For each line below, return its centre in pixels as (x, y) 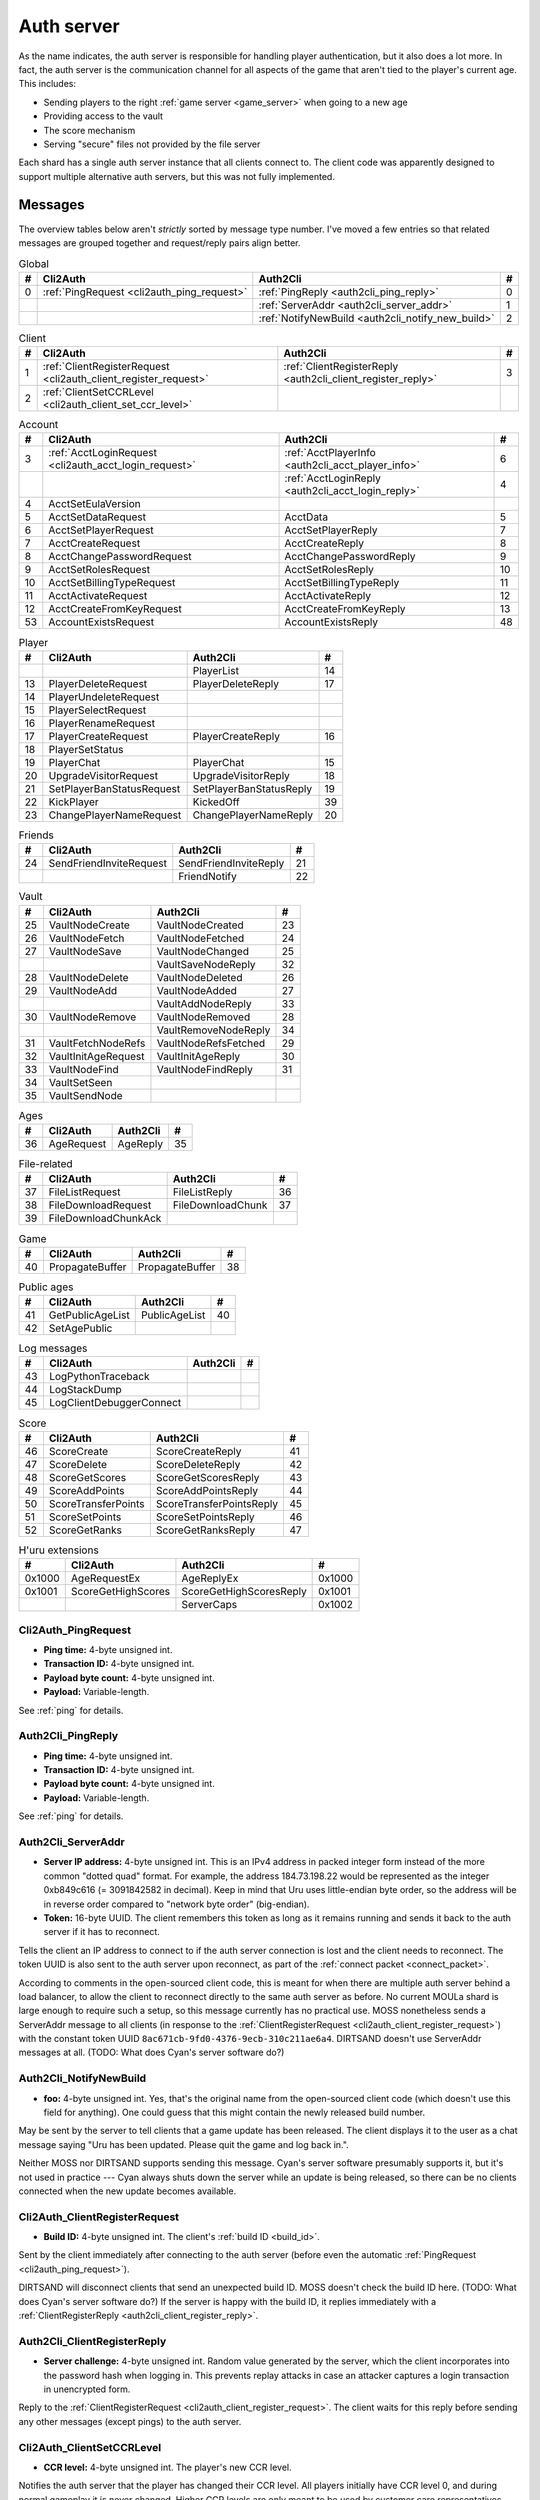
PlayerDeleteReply (236, 683)
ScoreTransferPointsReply (217, 1503)
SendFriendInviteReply (231, 863)
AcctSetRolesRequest (99, 570)
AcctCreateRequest (94, 543)
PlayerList (216, 670)
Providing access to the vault (103, 116)
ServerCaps (209, 1605)
